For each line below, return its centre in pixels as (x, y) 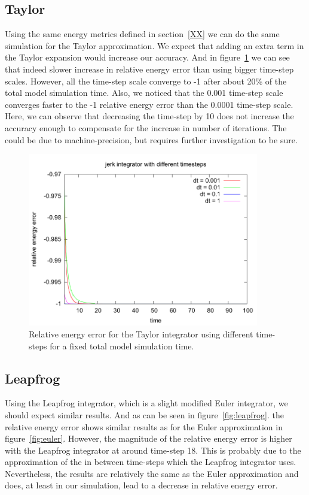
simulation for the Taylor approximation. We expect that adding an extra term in (154, 45)
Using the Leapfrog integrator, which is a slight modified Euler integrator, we (146, 403)
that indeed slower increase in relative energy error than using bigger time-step (149, 69)
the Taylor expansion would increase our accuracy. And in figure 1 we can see (147, 57)
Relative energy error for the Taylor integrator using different (141, 333)
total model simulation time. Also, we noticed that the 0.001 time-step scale (144, 93)
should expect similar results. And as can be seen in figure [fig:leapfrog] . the (144, 414)
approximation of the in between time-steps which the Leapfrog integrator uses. (151, 462)
